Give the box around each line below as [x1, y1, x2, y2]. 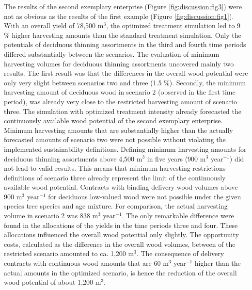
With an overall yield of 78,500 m [4, 20, 104, 31]
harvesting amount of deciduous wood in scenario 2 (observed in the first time [4, 87, 236, 97]
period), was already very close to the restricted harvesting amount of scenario [4, 96, 237, 106]
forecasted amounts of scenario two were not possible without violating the [4, 134, 226, 145]
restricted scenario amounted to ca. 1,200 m [4, 248, 134, 258]
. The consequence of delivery [136, 248, 224, 258]
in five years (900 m [147, 153, 206, 163]
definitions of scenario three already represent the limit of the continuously [4, 172, 226, 182]
